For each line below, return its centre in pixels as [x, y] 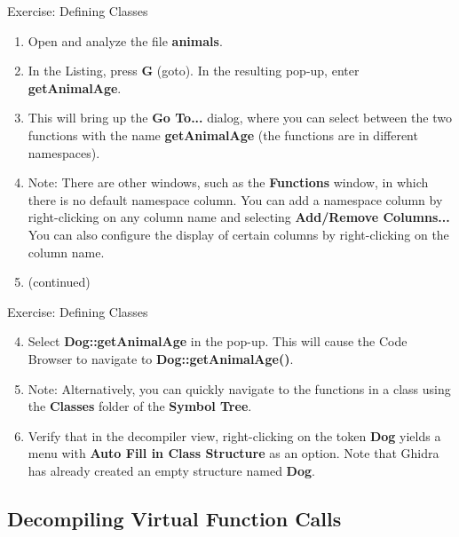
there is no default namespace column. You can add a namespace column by [235, 199]
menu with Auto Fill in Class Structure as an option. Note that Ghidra [233, 453]
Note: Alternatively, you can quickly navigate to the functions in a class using [239, 388]
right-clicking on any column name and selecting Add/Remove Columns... [239, 217]
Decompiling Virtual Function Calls [174, 518]
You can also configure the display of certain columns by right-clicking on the [238, 234]
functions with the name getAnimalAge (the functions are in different [223, 134]
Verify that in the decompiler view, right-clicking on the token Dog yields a [234, 435]
